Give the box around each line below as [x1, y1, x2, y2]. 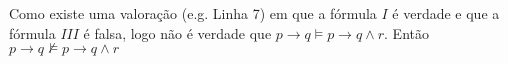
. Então [384, 22, 429, 43]
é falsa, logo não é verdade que [83, 22, 272, 43]
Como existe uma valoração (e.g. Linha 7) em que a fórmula [9, 3, 377, 23]
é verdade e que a [392, 3, 500, 23]
